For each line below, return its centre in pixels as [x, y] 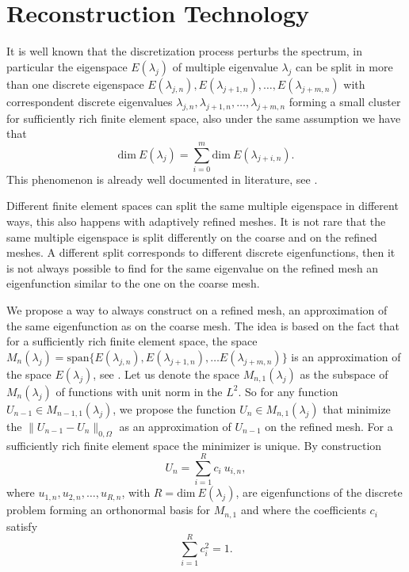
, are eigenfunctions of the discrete [319, 492]
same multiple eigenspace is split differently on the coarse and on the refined [192, 236]
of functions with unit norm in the [139, 391]
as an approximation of [175, 426]
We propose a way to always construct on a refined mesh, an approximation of [197, 309]
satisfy [22, 526]
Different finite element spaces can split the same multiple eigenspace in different [203, 206]
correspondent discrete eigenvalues [90, 101]
